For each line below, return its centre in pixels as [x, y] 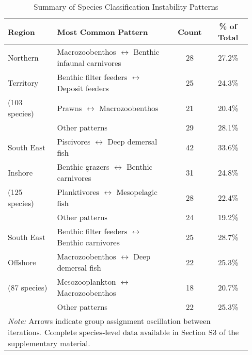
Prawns [70, 108]
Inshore [20, 172]
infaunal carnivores [89, 63]
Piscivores [74, 141]
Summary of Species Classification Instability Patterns [126, 7]
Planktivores [78, 192]
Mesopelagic [137, 192]
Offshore [22, 262]
